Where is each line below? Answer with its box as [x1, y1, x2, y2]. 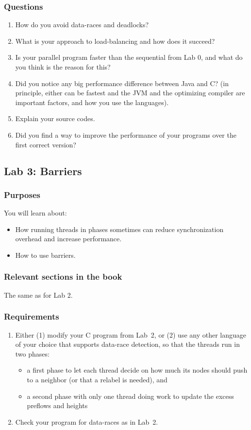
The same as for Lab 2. [4, 289, 73, 300]
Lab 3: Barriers [4, 163, 82, 178]
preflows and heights [27, 400, 88, 411]
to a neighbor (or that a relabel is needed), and [27, 374, 167, 384]
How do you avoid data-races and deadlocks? [15, 19, 149, 30]
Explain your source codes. [15, 113, 95, 124]
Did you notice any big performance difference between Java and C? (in [15, 78, 229, 88]
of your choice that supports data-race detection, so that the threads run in [15, 339, 240, 349]
